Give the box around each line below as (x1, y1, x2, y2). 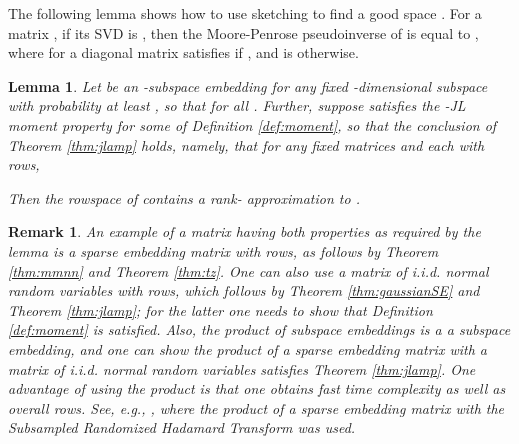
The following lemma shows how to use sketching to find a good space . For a (8, 3, 482, 23)
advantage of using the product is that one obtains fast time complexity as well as (8, 378, 506, 399)
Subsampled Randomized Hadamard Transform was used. (8, 417, 356, 438)
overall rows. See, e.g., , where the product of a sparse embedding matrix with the (8, 397, 505, 418)
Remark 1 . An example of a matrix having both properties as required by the (8, 221, 481, 242)
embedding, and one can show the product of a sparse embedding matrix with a (8, 338, 487, 359)
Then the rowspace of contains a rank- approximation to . (8, 187, 360, 208)
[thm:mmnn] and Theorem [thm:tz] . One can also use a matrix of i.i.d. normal (8, 260, 489, 281)
